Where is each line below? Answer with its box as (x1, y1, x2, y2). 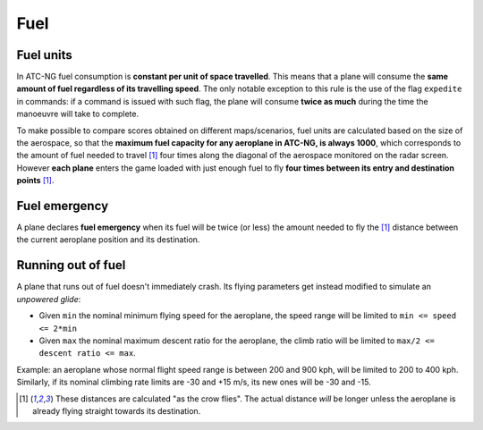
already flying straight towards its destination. (32, 405, 201, 416)
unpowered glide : (16, 293, 81, 304)
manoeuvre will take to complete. (16, 108, 139, 120)
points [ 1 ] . (16, 175, 55, 186)
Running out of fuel (16, 257, 126, 273)
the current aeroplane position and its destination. (16, 234, 200, 245)
